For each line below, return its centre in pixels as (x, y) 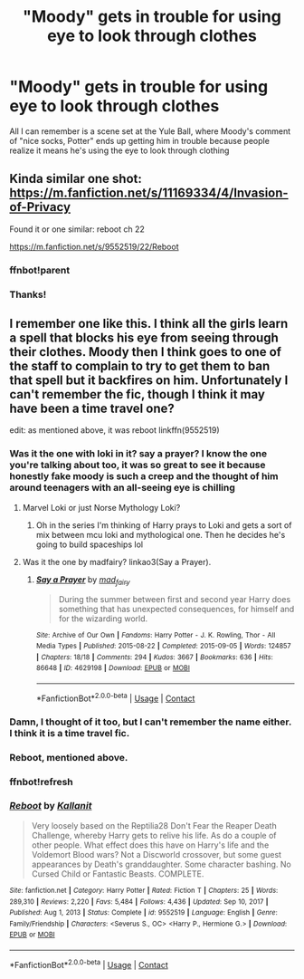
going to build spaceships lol (89, 544)
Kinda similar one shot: (76, 179)
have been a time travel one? (92, 408)
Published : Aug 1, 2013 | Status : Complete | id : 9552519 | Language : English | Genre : (143, 913)
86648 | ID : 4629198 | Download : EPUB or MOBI (113, 668)
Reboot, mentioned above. (69, 757)
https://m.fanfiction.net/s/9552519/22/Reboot (94, 246)
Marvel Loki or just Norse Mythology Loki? (101, 507)
